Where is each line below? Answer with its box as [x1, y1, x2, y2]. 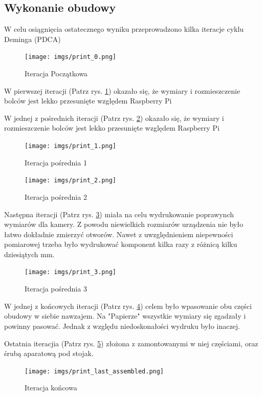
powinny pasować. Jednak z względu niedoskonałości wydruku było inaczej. [4, 320, 240, 331]
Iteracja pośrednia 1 [25, 157, 87, 168]
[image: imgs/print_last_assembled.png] [25, 367, 164, 375]
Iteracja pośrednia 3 [25, 283, 87, 294]
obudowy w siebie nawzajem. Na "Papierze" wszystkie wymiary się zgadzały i [4, 310, 246, 321]
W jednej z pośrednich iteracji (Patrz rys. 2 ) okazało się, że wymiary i [4, 112, 224, 123]
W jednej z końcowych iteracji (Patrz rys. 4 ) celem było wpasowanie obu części [4, 300, 252, 311]
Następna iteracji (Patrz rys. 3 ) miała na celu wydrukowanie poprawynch [4, 209, 234, 219]
